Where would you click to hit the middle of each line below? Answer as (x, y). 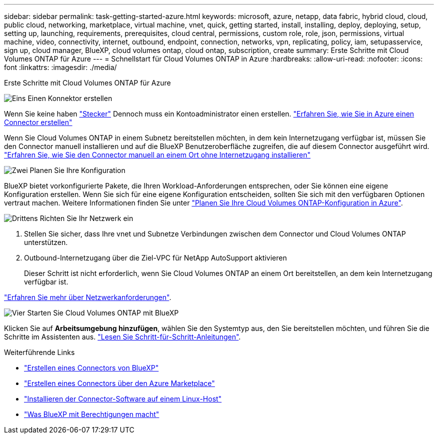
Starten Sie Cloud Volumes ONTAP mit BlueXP (103, 313)
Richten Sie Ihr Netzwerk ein (86, 218)
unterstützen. (46, 242)
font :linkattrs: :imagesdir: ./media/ (60, 67)
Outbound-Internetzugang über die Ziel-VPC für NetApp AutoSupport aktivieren (155, 258)
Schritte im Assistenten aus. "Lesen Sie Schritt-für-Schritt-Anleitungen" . (122, 337)
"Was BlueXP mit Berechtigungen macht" (92, 414)
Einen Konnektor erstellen (70, 98)
